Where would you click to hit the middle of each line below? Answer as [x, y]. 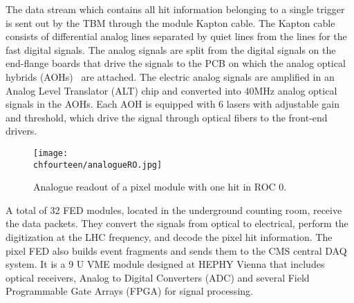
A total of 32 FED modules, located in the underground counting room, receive [174, 209]
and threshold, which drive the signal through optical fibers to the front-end [167, 117]
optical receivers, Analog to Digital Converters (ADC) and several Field [158, 277]
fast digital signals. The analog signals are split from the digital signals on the [171, 49]
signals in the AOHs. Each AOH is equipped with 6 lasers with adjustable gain [173, 104]
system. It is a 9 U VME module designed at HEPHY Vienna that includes [165, 264]
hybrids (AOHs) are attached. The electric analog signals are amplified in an [170, 76]
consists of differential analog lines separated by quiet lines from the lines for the [176, 36]
